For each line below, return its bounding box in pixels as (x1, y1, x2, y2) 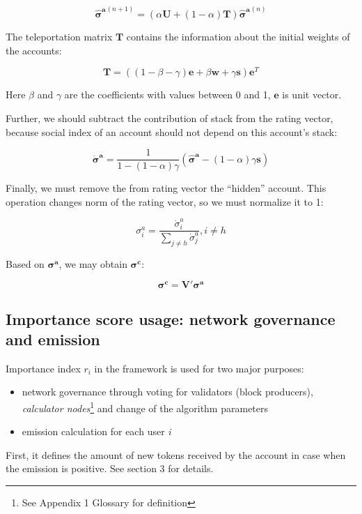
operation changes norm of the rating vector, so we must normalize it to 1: (6, 194, 324, 209)
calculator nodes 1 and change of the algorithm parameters (22, 398, 269, 415)
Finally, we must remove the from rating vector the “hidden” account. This (6, 181, 326, 195)
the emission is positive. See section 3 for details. (6, 461, 214, 476)
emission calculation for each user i (22, 424, 171, 439)
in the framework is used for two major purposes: (94, 361, 304, 375)
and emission (6, 328, 100, 349)
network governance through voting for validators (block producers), (22, 384, 313, 399)
